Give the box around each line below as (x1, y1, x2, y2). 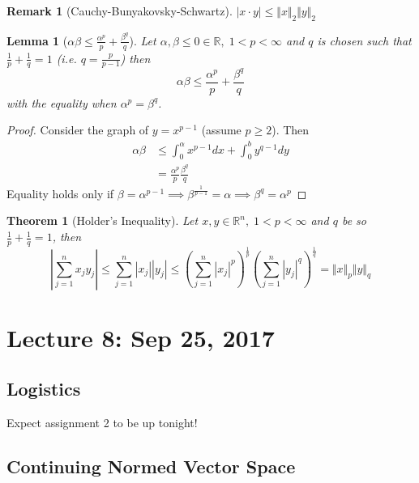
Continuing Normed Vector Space (6, 454, 296, 479)
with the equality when (6, 94, 117, 111)
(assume (201, 121, 242, 138)
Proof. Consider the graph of (6, 121, 149, 138)
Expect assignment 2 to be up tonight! (6, 414, 198, 431)
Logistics (6, 376, 81, 401)
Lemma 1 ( (6, 32, 68, 49)
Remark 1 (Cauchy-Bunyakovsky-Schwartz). (6, 2, 233, 19)
